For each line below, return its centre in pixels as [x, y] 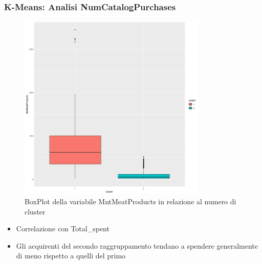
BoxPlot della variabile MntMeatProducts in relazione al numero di [130, 201]
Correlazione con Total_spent [63, 229]
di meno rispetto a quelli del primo [71, 256]
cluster [35, 211]
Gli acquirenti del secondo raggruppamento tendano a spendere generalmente [137, 245]
